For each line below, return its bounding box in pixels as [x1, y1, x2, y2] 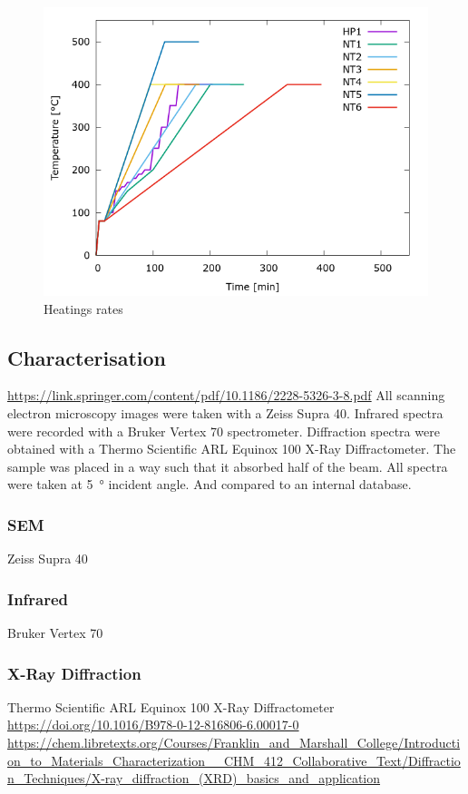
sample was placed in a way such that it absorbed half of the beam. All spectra [7, 456, 448, 475]
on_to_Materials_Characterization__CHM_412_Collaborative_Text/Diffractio [7, 750, 461, 769]
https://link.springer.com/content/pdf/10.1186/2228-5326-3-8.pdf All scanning [7, 386, 445, 405]
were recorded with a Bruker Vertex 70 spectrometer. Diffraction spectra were [7, 421, 440, 440]
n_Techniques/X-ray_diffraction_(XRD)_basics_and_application [7, 769, 381, 788]
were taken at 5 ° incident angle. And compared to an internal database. [7, 475, 412, 494]
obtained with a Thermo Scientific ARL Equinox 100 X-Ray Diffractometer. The [7, 439, 456, 458]
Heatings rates [44, 299, 123, 318]
